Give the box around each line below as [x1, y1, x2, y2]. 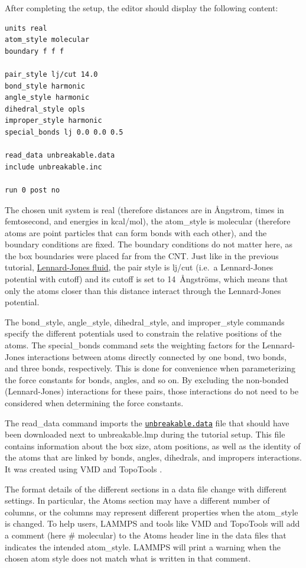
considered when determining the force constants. [5, 397, 184, 409]
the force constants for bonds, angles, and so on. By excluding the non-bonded [5, 373, 289, 386]
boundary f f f [5, 47, 64, 56]
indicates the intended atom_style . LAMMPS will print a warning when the [5, 540, 281, 553]
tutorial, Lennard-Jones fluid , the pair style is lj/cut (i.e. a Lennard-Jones [5, 261, 274, 273]
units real [5, 24, 47, 32]
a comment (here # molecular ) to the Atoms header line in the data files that [5, 529, 287, 541]
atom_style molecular [5, 35, 90, 44]
